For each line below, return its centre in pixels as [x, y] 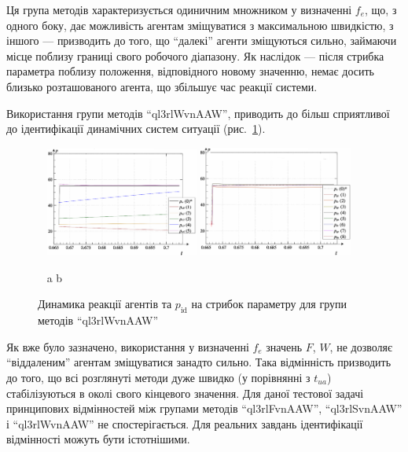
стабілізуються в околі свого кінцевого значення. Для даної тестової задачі [185, 393]
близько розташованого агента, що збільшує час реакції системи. [162, 86]
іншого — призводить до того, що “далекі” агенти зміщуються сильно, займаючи [202, 40]
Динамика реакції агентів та [105, 304]
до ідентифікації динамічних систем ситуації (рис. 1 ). [136, 129]
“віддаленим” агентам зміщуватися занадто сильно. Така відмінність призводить [199, 362]
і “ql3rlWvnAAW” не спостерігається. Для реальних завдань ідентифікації [185, 423]
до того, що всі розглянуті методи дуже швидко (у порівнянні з [158, 378]
